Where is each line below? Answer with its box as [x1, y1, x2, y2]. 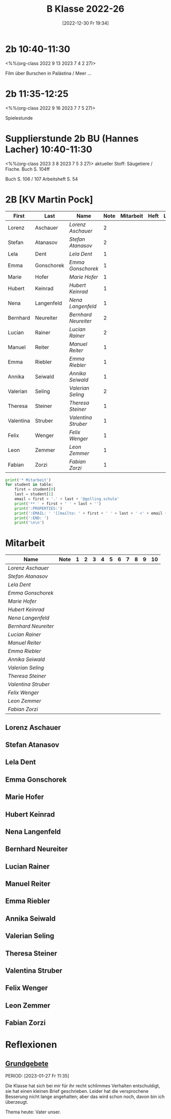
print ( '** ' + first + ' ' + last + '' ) [14, 501, 101, 506]
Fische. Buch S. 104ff [5, 166, 50, 172]
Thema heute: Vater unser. [5, 1109, 61, 1115]
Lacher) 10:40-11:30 [5, 144, 93, 155]
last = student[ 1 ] [14, 492, 53, 497]
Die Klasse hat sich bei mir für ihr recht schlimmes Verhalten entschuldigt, [5, 1083, 160, 1089]
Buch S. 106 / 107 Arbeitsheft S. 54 [5, 176, 78, 182]
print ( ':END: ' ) [14, 515, 49, 520]
